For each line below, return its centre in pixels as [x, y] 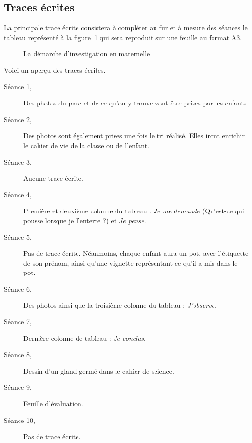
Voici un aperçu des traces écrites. [55, 70]
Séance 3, [18, 161]
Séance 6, [18, 288]
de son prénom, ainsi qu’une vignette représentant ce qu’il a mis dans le [131, 263]
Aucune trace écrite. [53, 178]
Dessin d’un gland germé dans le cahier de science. [99, 370]
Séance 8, [18, 354]
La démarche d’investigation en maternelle [87, 53]
